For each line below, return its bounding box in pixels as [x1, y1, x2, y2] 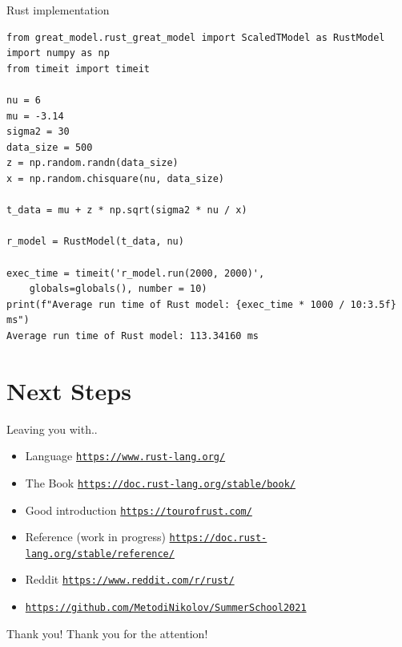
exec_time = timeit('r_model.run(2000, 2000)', [6, 267, 265, 279]
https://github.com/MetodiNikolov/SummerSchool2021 [25, 602, 307, 614]
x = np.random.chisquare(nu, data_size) [6, 172, 225, 184]
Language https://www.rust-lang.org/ [25, 447, 226, 464]
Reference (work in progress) [25, 528, 166, 545]
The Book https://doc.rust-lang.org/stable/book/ [25, 474, 295, 491]
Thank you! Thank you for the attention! [6, 625, 208, 641]
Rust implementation [6, 2, 110, 18]
